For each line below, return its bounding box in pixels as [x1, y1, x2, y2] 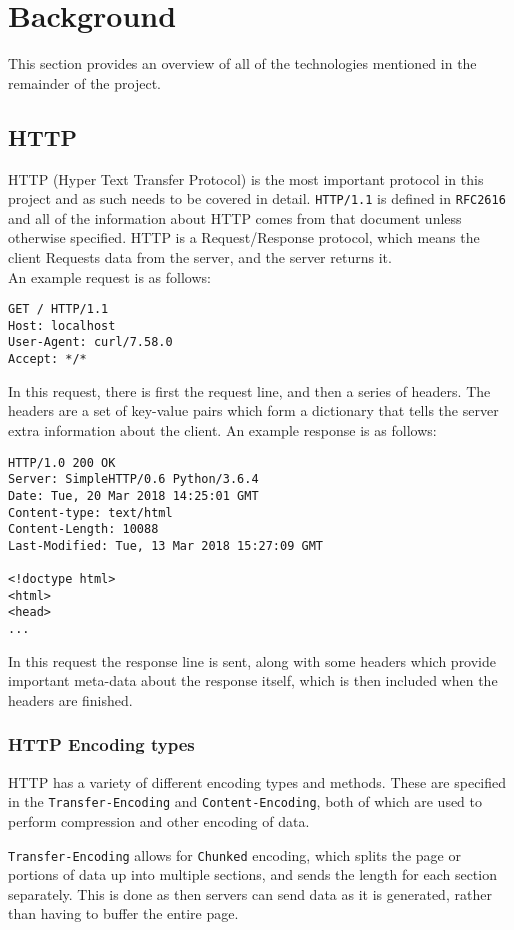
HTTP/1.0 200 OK [8, 455, 116, 470]
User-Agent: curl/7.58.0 [8, 335, 173, 350]
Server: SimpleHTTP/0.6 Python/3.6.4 [8, 472, 259, 487]
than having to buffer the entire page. [8, 903, 239, 924]
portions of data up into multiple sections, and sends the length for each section [8, 864, 497, 885]
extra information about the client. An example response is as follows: [8, 419, 437, 440]
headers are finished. [8, 689, 133, 710]
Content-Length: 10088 [8, 522, 159, 537]
